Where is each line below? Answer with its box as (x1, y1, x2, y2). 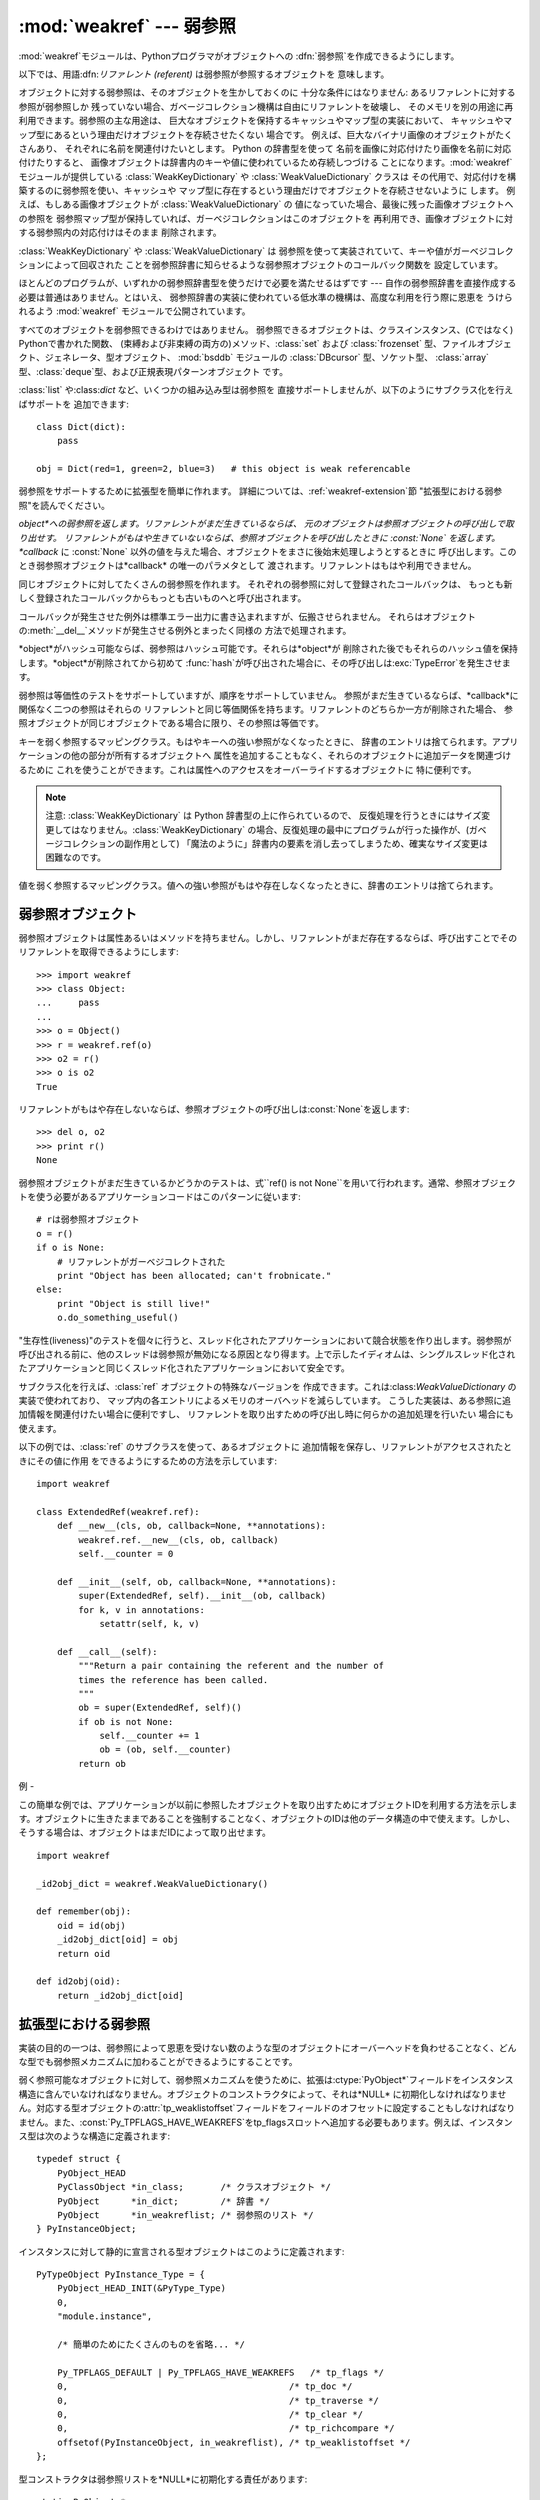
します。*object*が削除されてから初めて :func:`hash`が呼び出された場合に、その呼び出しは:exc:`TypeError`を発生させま (18, 656, 512, 669)
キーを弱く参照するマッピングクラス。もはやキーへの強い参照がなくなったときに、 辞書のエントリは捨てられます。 (18, 735, 492, 747)
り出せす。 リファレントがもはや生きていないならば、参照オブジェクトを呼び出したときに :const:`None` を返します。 (18, 531, 501, 544)
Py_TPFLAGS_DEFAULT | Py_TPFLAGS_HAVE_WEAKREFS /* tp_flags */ (56, 2366, 385, 2378)
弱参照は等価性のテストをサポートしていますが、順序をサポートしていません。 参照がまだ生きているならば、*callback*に (18, 689, 519, 701)
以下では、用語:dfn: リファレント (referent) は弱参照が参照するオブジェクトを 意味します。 (18, 68, 390, 80)
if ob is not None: (78, 1716, 174, 1727)
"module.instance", (56, 2311, 153, 2322)
